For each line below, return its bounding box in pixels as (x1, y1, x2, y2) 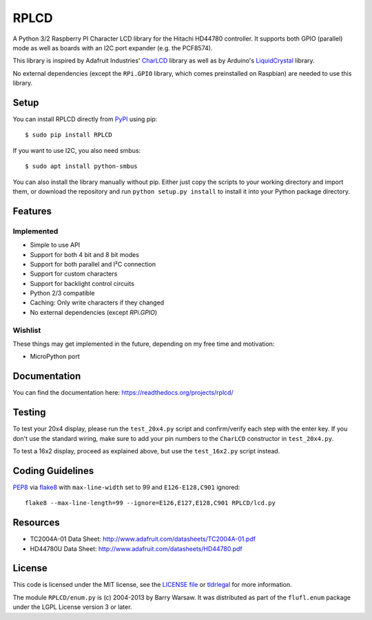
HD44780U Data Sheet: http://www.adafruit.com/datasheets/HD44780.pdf (30, 544, 242, 552)
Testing (12, 406, 46, 418)
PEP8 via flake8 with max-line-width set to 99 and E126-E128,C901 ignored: (12, 483, 240, 491)
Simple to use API (30, 241, 81, 249)
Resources (12, 517, 60, 528)
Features (12, 205, 52, 217)
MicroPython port (30, 352, 80, 361)
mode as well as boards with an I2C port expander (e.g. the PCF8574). (12, 43, 213, 52)
